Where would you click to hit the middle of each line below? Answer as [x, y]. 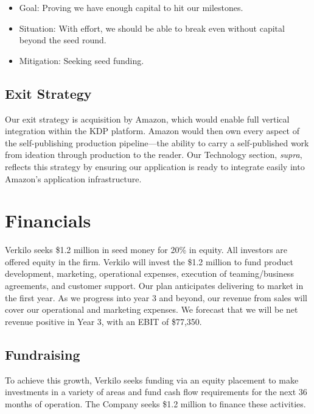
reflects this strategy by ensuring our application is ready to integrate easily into [155, 166]
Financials [48, 220]
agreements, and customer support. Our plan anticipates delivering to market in [154, 286]
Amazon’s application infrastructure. [73, 178]
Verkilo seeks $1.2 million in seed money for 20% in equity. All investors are [146, 250]
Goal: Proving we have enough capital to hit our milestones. [131, 7]
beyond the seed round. [63, 40]
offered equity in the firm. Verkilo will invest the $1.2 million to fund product [149, 261]
